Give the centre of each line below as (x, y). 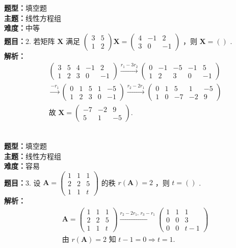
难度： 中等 (22, 28)
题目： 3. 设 (22, 182)
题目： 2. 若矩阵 (30, 41)
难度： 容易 (22, 166)
